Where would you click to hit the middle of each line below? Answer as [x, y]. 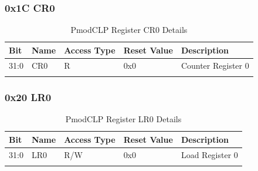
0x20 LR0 [28, 97]
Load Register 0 [209, 154]
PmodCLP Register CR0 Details [129, 30]
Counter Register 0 [215, 65]
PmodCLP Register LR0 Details [123, 119]
